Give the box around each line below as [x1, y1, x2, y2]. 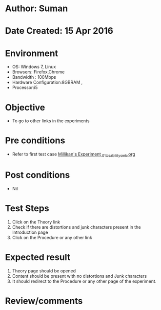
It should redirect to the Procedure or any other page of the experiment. [12, 278, 157, 284]
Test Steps [5, 203, 50, 214]
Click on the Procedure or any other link [12, 234, 93, 240]
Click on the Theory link [12, 219, 60, 225]
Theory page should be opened [12, 267, 76, 274]
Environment [5, 47, 59, 59]
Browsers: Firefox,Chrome [12, 69, 65, 75]
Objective [5, 102, 45, 113]
